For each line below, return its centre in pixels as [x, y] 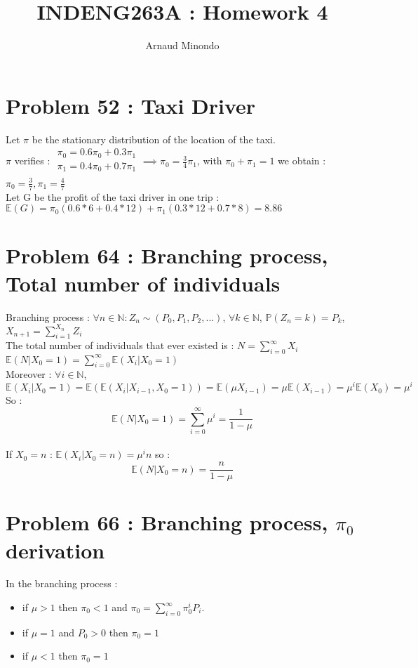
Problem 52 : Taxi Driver [131, 105]
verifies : [32, 161]
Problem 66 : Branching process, [167, 522]
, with [209, 161]
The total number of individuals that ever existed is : [120, 345]
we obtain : [302, 161]
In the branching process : [62, 583]
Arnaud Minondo [182, 45]
